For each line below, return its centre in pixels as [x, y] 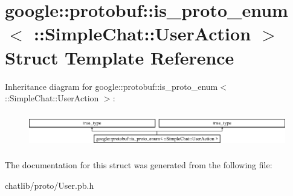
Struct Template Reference [120, 57]
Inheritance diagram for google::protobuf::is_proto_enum [111, 86]
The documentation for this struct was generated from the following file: [139, 165]
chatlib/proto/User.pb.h [50, 185]
